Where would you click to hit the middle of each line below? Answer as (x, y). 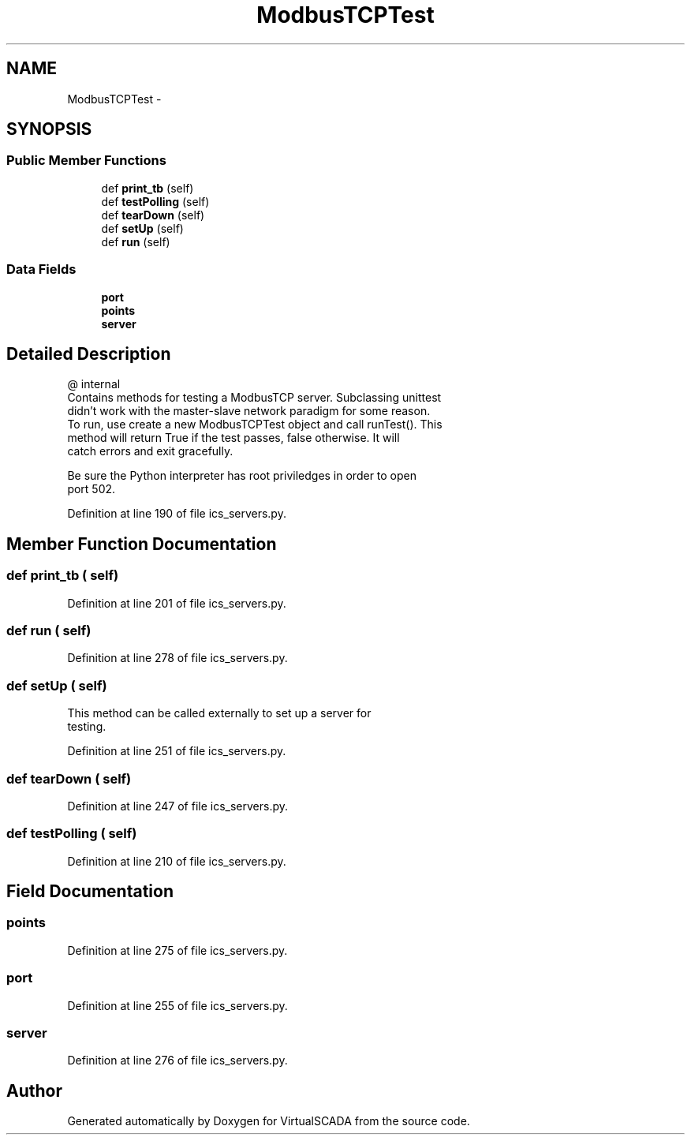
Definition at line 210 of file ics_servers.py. (177, 861)
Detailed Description (89, 354)
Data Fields (41, 269)
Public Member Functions (86, 161)
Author (34, 1090)
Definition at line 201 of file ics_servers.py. (177, 603)
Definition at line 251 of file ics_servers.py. (177, 751)
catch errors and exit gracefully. (150, 451)
